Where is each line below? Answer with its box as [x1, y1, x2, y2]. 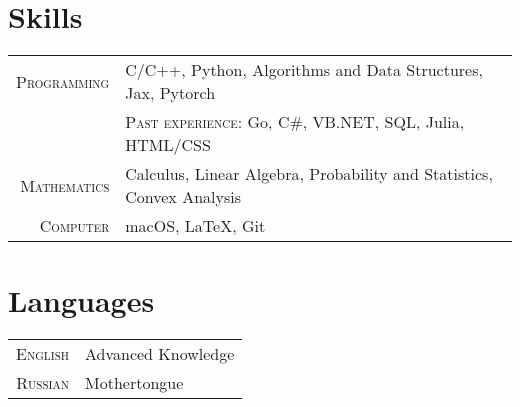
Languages [8, 280, 155, 321]
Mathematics [20, 173, 110, 197]
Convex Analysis [125, 185, 241, 209]
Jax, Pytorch [125, 81, 216, 105]
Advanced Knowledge [85, 342, 235, 366]
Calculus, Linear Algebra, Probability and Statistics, [125, 162, 493, 186]
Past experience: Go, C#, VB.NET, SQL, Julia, [125, 110, 465, 134]
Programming [16, 69, 110, 93]
